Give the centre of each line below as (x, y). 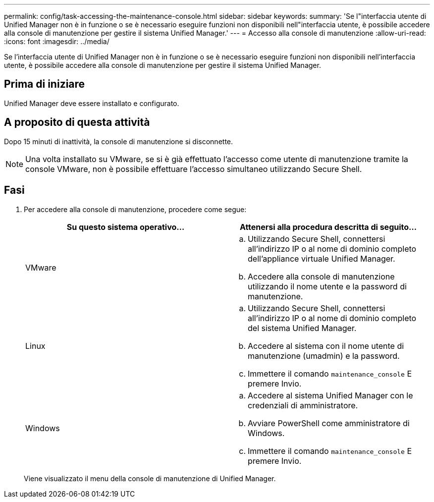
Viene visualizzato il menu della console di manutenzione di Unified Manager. (150, 478)
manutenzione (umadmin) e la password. (324, 356)
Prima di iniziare (45, 84)
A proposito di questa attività (77, 122)
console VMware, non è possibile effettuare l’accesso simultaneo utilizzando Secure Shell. (194, 169)
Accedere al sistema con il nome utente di (326, 346)
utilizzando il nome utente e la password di (327, 286)
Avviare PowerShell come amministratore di (329, 423)
